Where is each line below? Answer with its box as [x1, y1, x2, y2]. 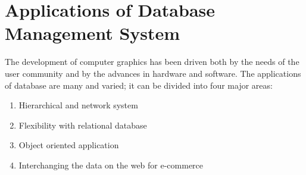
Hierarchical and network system [18, 99, 138, 111]
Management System [5, 21, 180, 45]
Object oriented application [18, 139, 119, 151]
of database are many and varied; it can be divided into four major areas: [5, 79, 273, 91]
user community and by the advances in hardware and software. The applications [5, 67, 301, 79]
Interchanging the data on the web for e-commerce [18, 158, 204, 171]
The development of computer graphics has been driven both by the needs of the [5, 55, 299, 68]
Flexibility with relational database [18, 118, 147, 131]
